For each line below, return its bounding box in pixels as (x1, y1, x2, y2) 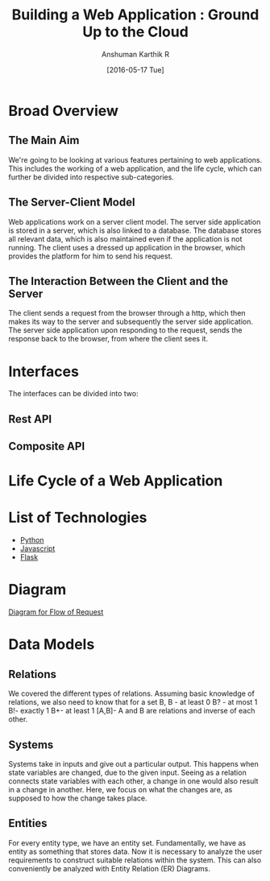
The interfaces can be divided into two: (8, 389, 139, 399)
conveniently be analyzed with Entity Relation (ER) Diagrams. (8, 863, 211, 873)
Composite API (8, 440, 85, 453)
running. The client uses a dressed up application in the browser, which (8, 242, 246, 252)
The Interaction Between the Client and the (8, 274, 229, 287)
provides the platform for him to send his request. (8, 251, 173, 261)
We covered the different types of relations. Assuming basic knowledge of (8, 689, 255, 698)
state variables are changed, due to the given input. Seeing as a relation (8, 767, 247, 777)
